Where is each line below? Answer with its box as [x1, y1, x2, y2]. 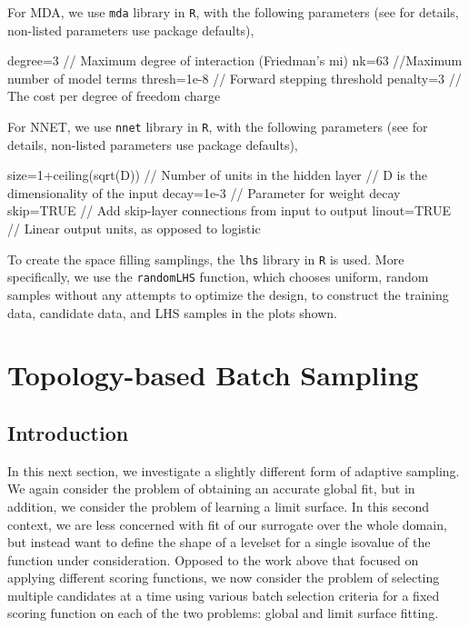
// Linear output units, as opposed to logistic [7, 219, 261, 238]
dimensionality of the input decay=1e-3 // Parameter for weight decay [7, 183, 401, 202]
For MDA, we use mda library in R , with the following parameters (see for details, [7, 3, 459, 21]
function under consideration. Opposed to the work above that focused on [7, 550, 419, 569]
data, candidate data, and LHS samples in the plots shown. [7, 303, 337, 322]
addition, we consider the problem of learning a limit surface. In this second [7, 496, 430, 515]
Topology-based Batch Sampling [7, 356, 419, 394]
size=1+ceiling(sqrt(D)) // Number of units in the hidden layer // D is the [7, 165, 428, 184]
